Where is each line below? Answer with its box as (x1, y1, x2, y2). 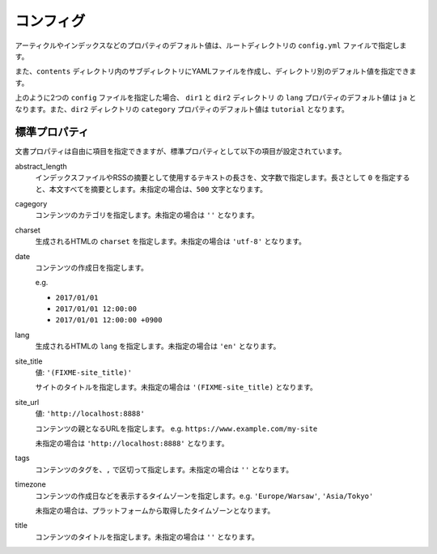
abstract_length (15, 161, 68, 171)
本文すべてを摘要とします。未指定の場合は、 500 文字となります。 (49, 184, 267, 194)
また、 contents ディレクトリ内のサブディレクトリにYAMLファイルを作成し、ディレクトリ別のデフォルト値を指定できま (15, 66, 417, 76)
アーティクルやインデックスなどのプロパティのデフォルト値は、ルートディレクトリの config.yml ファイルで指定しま (15, 40, 407, 50)
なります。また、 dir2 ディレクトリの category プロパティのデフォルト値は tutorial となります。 (15, 104, 350, 113)
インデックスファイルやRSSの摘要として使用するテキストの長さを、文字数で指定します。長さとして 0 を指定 (35, 173, 397, 182)
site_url (15, 397, 40, 407)
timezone (15, 479, 46, 489)
